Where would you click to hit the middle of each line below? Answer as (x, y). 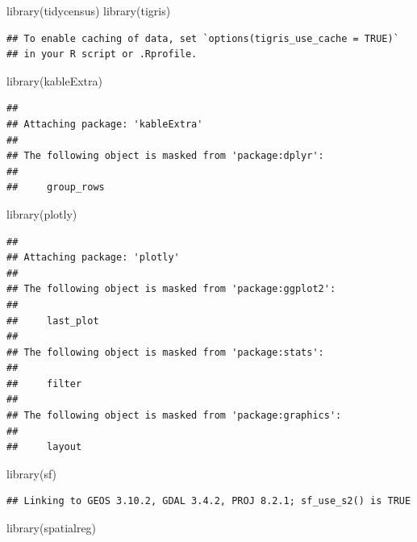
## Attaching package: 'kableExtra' (105, 124)
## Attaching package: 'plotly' (93, 258)
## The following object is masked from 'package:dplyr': (165, 156)
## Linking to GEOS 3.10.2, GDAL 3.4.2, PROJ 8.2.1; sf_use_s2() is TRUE (209, 501)
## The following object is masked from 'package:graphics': (174, 416)
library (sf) (32, 473)
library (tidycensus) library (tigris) (89, 10)
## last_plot (53, 321)
